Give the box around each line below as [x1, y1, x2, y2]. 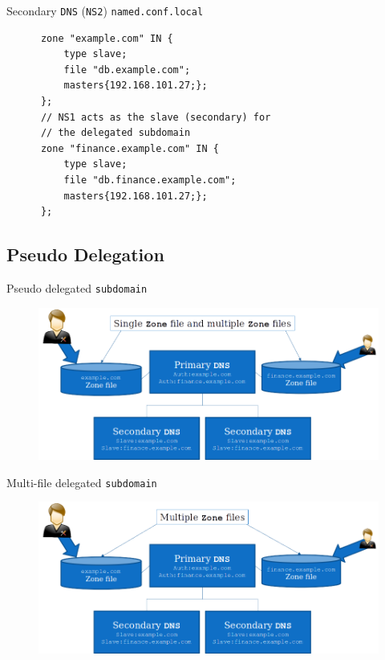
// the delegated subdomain [40, 127, 191, 139]
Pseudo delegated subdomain [6, 279, 148, 296]
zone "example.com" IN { [40, 32, 173, 44]
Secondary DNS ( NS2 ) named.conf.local [6, 2, 204, 18]
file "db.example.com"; [63, 64, 191, 76]
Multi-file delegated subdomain [6, 473, 157, 490]
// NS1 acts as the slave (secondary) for [40, 111, 271, 123]
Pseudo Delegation [6, 242, 164, 267]
